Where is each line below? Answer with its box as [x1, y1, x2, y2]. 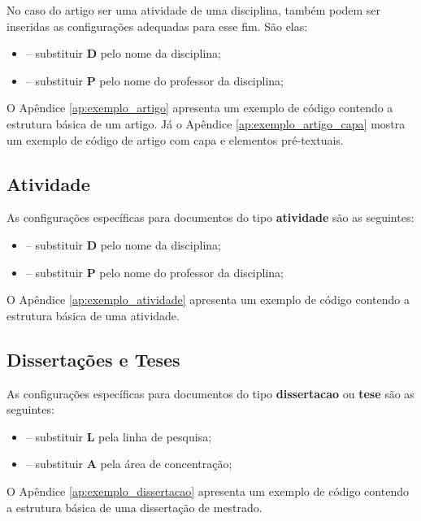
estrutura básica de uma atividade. [7, 306, 180, 323]
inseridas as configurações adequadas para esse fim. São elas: [7, 17, 308, 34]
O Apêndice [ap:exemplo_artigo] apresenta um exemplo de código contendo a [7, 99, 393, 116]
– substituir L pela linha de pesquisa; [25, 428, 212, 445]
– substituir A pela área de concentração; [25, 455, 232, 472]
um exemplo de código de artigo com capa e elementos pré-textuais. [7, 131, 344, 148]
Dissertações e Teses [7, 346, 180, 371]
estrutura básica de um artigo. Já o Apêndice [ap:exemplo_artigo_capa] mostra [7, 115, 406, 132]
